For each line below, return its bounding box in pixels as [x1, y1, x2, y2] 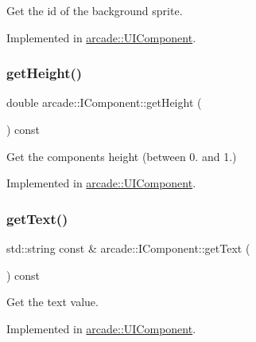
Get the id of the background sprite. [6, 2, 183, 18]
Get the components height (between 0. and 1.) [6, 147, 237, 164]
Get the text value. [6, 293, 99, 310]
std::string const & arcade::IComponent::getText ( [6, 240, 250, 256]
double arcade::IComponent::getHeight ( [6, 94, 202, 111]
